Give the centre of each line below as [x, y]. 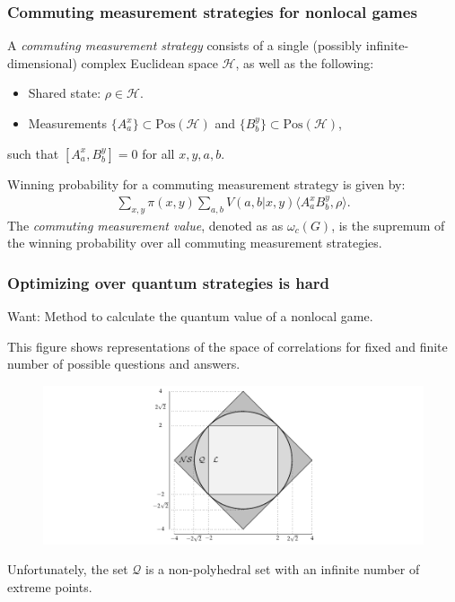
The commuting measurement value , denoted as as [145, 225]
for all [158, 153]
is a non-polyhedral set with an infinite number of [283, 569]
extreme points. [50, 587]
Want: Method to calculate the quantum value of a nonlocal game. [190, 316]
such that [33, 153]
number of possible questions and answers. [124, 364]
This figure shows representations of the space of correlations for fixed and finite [227, 346]
